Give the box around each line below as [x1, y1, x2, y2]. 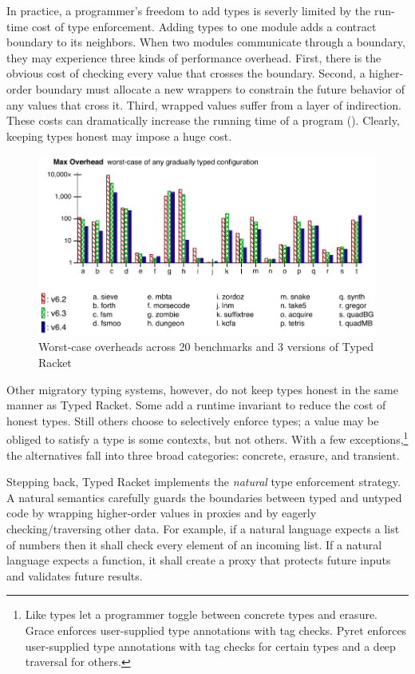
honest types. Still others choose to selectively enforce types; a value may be [6, 412, 379, 429]
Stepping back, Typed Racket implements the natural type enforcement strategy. [6, 473, 401, 490]
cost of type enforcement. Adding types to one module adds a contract [31, 18, 377, 34]
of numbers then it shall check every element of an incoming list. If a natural [6, 536, 382, 552]
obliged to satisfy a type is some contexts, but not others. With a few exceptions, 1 [6, 429, 409, 448]
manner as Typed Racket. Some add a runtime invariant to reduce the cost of [6, 397, 386, 413]
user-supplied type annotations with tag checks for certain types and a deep [25, 637, 396, 654]
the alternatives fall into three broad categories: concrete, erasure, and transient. [6, 446, 400, 463]
